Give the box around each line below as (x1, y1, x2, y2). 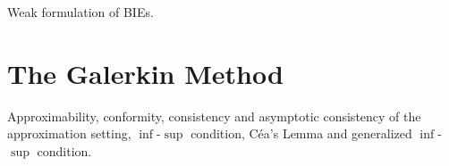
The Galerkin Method (7, 54, 284, 91)
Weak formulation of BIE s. (7, 3, 154, 21)
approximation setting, (7, 124, 131, 143)
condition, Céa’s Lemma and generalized (191, 124, 412, 143)
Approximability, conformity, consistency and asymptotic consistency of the (7, 106, 421, 125)
